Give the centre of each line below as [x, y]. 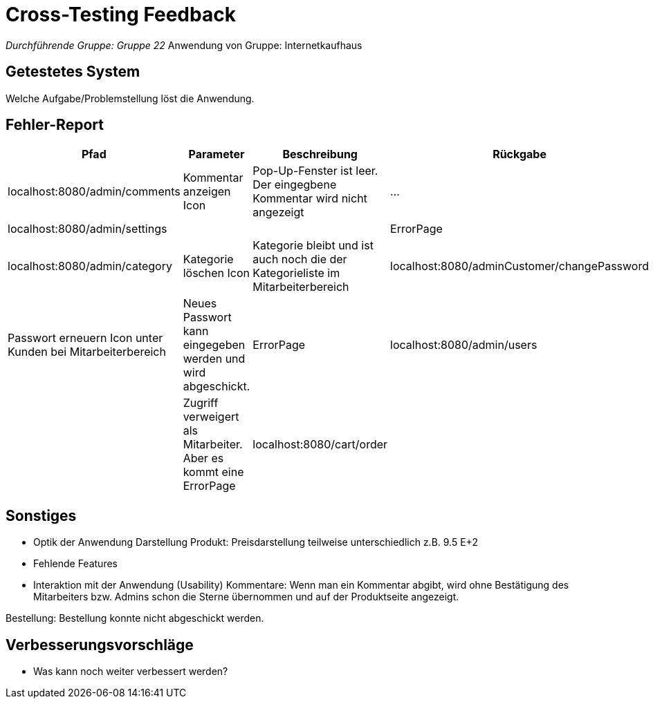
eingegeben [214, 345]
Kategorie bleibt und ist [313, 246]
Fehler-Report [55, 125]
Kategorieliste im [296, 273]
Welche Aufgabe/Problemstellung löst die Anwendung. [130, 98]
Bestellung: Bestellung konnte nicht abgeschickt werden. [135, 618]
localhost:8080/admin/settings [88, 229]
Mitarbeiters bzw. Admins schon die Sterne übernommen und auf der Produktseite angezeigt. [246, 597]
